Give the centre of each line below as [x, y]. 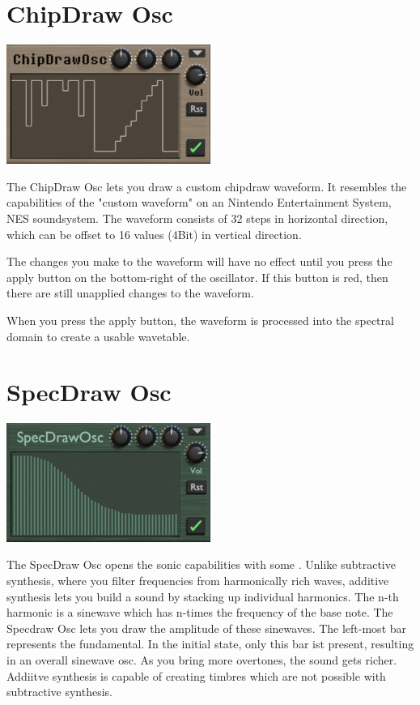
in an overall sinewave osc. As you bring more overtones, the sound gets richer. [202, 659]
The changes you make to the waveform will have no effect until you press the [199, 261]
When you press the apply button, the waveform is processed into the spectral [200, 320]
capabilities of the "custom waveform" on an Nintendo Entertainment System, [199, 202]
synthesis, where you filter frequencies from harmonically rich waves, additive [198, 581]
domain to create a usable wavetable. [98, 336]
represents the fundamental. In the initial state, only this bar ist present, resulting [210, 644]
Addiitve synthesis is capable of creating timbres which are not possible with [196, 675]
